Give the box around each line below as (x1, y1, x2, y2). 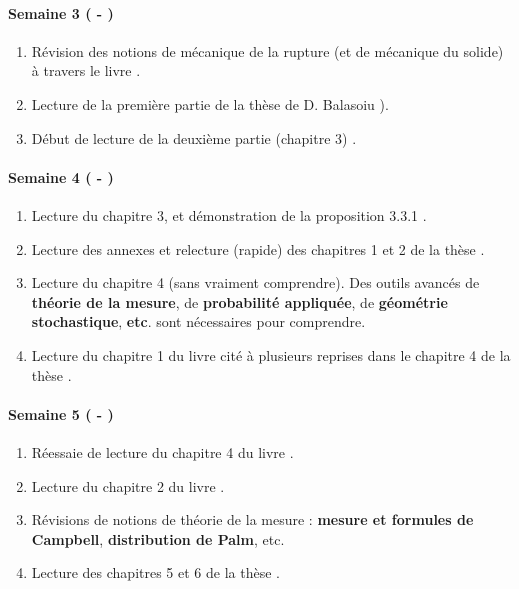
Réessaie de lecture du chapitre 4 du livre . (31, 441, 294, 462)
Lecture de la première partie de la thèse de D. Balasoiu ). (31, 93, 389, 114)
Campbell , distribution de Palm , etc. (31, 528, 285, 549)
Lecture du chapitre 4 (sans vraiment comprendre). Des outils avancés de (31, 272, 480, 293)
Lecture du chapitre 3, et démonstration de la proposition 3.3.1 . (31, 204, 427, 225)
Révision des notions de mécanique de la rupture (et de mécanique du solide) (31, 40, 504, 61)
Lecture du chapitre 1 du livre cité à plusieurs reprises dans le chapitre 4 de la (31, 344, 511, 365)
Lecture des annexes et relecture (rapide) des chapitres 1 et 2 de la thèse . (31, 238, 485, 259)
